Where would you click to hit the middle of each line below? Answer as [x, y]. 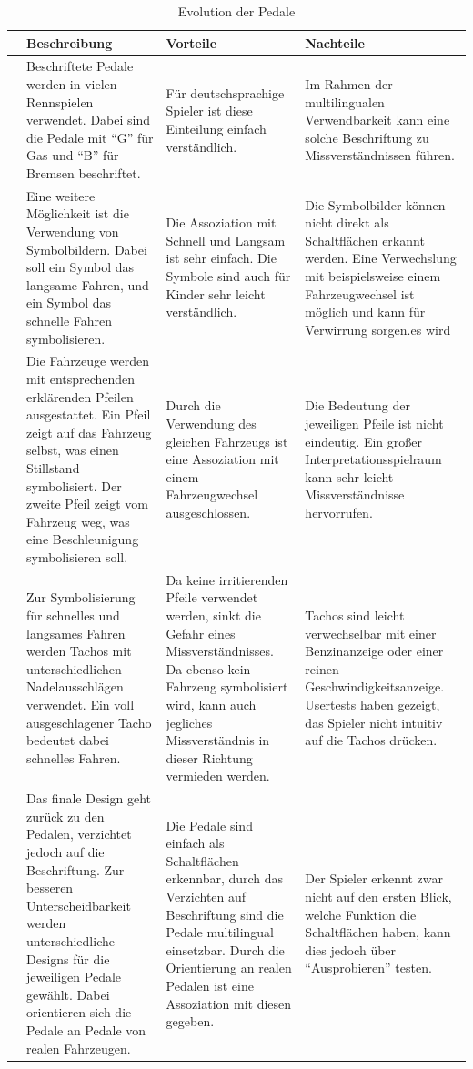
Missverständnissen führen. [380, 155]
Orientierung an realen [229, 968]
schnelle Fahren [70, 320]
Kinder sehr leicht [216, 293]
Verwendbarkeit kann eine [377, 120]
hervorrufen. [339, 512]
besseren [50, 887]
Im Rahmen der [349, 84]
